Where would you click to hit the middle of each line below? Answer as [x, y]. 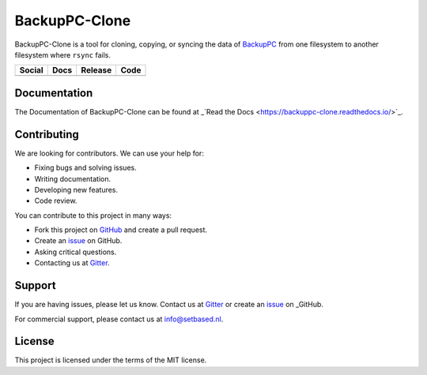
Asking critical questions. [76, 252]
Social [31, 70]
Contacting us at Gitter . [72, 263]
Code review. [56, 201]
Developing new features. [76, 189]
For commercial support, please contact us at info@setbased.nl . [119, 319]
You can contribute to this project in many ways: [93, 215]
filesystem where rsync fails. [62, 54]
